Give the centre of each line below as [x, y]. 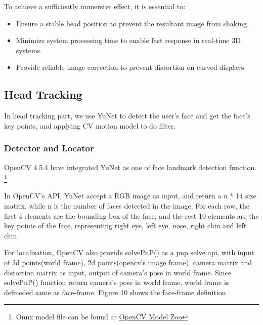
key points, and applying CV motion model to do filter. [90, 125]
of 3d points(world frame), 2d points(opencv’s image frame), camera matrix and [128, 262]
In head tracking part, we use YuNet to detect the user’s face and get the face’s [127, 116]
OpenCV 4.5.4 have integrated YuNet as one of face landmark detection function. [130, 167]
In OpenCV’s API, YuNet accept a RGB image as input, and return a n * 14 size [130, 196]
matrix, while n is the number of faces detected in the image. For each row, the [127, 206]
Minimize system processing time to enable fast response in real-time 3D [128, 40]
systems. [29, 50]
